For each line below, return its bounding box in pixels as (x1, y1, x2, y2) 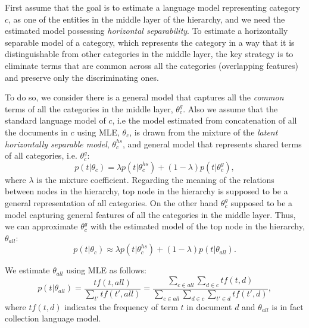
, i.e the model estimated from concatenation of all (112, 114, 297, 127)
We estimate (5, 264, 50, 276)
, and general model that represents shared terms (122, 137, 302, 150)
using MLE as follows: (66, 264, 147, 276)
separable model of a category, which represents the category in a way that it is (5, 36, 295, 48)
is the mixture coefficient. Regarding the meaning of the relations (36, 173, 274, 185)
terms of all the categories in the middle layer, (5, 102, 173, 115)
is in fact (271, 300, 304, 313)
